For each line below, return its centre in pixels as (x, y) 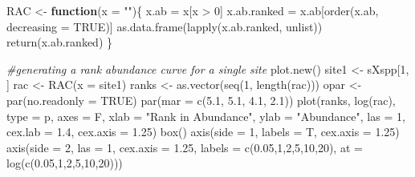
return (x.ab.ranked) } (60, 42)
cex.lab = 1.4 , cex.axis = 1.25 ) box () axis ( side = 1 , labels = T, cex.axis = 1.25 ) (203, 132)
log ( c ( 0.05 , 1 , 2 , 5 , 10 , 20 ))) (65, 163)
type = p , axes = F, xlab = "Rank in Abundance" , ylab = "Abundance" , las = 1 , (206, 116)
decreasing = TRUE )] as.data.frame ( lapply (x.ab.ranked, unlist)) (165, 26)
